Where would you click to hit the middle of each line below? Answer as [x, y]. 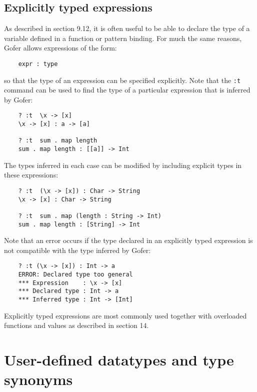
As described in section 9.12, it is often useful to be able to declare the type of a [127, 28]
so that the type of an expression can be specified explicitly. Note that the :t [122, 80]
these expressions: [31, 175]
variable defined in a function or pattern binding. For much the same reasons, [123, 38]
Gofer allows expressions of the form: [60, 48]
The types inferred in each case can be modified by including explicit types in [123, 165]
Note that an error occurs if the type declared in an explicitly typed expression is [128, 240]
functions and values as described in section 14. [76, 325]
